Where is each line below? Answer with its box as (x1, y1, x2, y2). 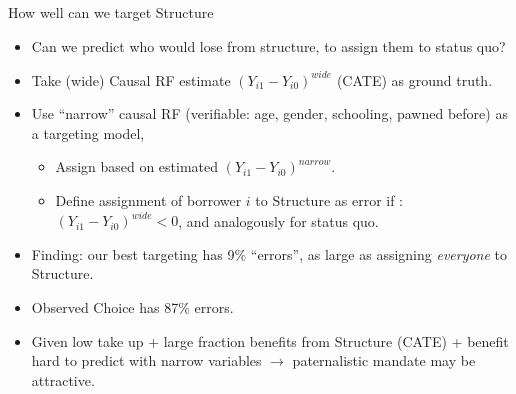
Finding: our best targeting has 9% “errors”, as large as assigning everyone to (31, 243, 508, 264)
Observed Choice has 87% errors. (31, 296, 234, 317)
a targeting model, (31, 122, 145, 143)
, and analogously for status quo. (178, 210, 379, 231)
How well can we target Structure (8, 2, 214, 22)
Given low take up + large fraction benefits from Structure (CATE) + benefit (31, 330, 509, 351)
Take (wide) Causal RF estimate (31, 69, 231, 90)
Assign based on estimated (55, 156, 219, 177)
